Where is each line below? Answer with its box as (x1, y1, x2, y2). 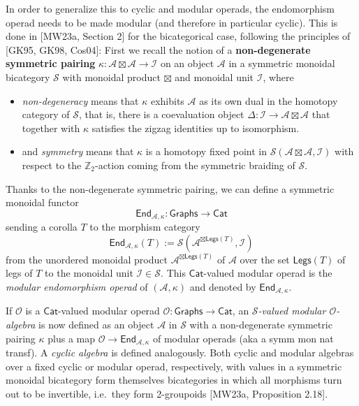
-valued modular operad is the (203, 266, 332, 280)
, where (263, 69, 294, 84)
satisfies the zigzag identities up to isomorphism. (91, 120, 300, 135)
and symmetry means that (22, 144, 134, 159)
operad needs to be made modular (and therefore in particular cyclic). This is (6, 15, 338, 29)
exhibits (150, 93, 184, 108)
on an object (160, 56, 214, 71)
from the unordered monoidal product (6, 252, 168, 266)
